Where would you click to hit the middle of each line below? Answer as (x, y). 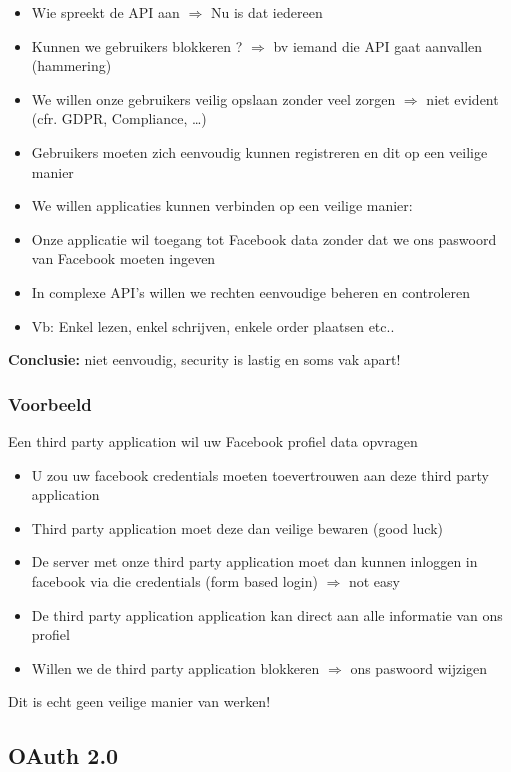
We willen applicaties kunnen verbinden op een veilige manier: (222, 205)
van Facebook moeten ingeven (123, 258)
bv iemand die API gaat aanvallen (378, 45)
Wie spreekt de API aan (105, 12)
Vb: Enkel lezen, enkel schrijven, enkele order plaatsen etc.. (213, 325)
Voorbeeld (50, 403)
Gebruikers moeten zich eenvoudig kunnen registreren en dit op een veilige (259, 151)
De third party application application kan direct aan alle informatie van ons (267, 614)
